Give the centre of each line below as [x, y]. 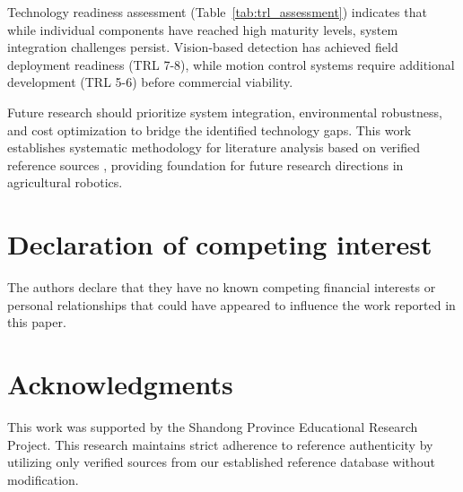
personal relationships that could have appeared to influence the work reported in [231, 304]
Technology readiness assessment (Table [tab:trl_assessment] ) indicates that [217, 12]
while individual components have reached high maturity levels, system [203, 29]
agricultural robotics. [65, 182]
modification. [43, 479]
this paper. [37, 322]
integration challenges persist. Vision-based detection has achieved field [203, 47]
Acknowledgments [120, 384]
